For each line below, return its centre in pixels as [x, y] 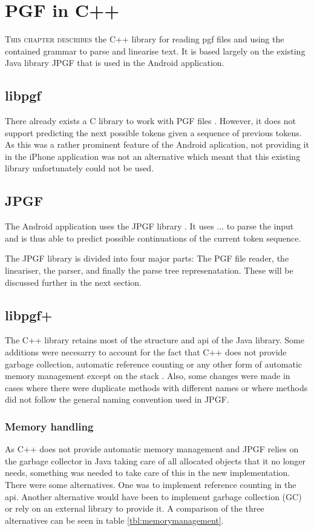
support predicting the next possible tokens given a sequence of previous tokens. [153, 132]
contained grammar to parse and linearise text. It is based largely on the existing [155, 51]
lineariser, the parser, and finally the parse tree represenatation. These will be [149, 270]
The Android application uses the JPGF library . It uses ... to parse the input [149, 226]
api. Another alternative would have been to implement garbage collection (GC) [153, 496]
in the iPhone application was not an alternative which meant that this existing [153, 156]
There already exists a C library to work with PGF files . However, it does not [150, 121]
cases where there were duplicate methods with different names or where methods [156, 387]
